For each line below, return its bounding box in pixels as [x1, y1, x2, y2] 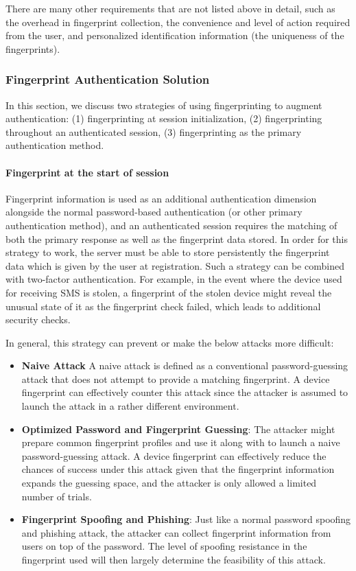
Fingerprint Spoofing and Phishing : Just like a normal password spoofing [21, 512, 351, 526]
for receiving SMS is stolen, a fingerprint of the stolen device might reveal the [5, 285, 332, 299]
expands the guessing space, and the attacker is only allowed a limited [21, 476, 317, 490]
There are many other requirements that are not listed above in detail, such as [5, 1, 335, 15]
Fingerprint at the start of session [5, 165, 169, 179]
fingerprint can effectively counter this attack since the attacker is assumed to [21, 385, 348, 399]
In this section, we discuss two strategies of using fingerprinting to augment [5, 97, 322, 112]
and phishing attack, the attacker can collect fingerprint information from [21, 525, 331, 539]
